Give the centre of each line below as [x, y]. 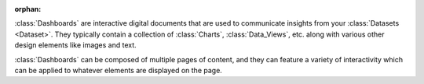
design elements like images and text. [75, 45]
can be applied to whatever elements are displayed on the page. [119, 70]
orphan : [28, 9]
